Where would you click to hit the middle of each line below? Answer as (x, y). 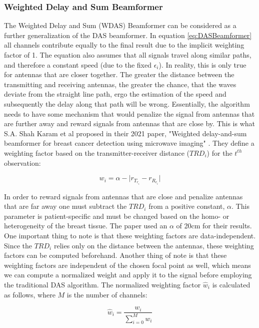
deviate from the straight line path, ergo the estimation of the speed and (115, 94)
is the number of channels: (107, 294)
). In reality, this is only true (202, 64)
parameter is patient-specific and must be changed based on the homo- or (117, 216)
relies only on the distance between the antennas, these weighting (154, 245)
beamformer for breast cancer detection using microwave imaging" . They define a (129, 143)
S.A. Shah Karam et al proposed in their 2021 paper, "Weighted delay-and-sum (125, 133)
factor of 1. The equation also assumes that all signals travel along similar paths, (128, 55)
